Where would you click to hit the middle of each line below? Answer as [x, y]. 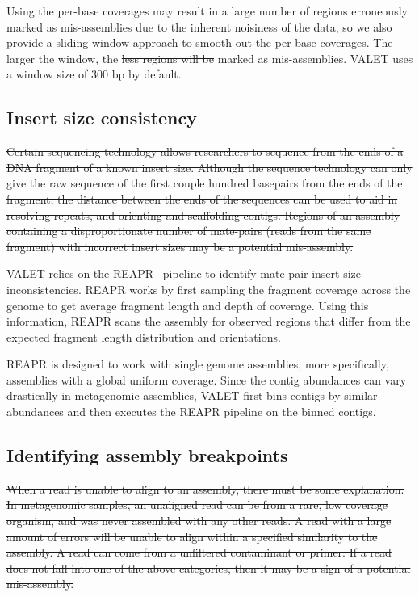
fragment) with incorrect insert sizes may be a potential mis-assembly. [180, 246]
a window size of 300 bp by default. [94, 74]
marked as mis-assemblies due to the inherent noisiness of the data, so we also [199, 26]
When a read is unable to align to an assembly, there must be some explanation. [205, 488]
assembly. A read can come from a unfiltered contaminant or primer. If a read [199, 552]
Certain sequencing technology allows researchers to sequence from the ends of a [205, 151]
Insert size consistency [102, 118]
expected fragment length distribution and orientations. [144, 336]
